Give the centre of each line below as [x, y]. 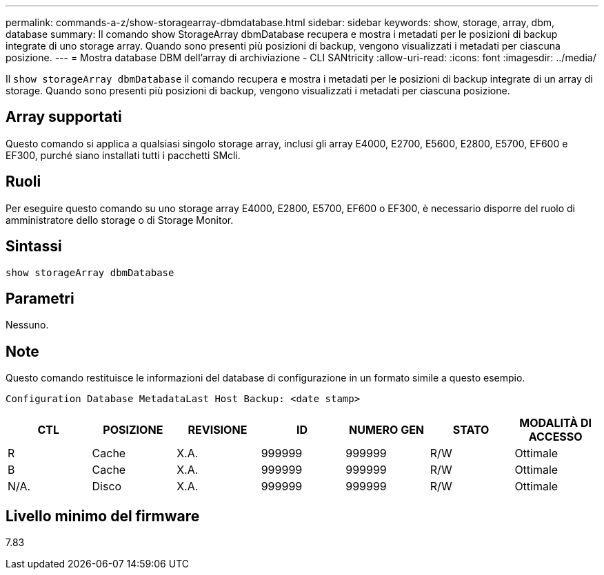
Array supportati [64, 117]
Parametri [40, 298]
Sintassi [34, 247]
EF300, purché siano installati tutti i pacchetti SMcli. [123, 155]
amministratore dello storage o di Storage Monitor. [120, 220]
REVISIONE [218, 430]
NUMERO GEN [386, 430]
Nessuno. [27, 325]
